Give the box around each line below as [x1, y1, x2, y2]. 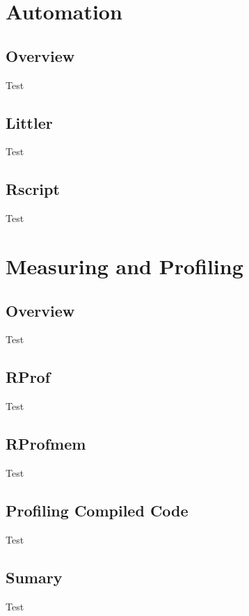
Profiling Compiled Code [6, 499, 188, 521]
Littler [6, 111, 53, 133]
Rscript [6, 178, 60, 200]
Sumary [6, 566, 63, 587]
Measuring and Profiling [6, 251, 243, 280]
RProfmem [6, 433, 86, 455]
